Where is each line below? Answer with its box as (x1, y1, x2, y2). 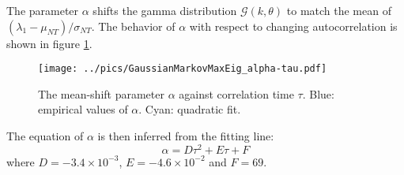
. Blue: (302, 85, 334, 102)
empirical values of (38, 101, 128, 117)
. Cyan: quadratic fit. (138, 101, 241, 117)
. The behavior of (91, 17, 176, 34)
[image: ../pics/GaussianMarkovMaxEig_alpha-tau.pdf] (38, 63, 327, 75)
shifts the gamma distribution (93, 2, 237, 18)
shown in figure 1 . (6, 35, 93, 51)
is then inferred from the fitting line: (97, 128, 274, 144)
